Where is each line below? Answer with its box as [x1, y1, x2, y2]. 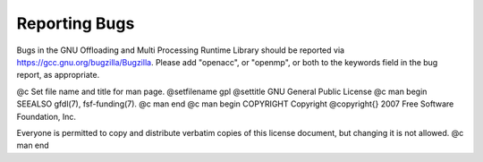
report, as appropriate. [16, 70, 100, 81]
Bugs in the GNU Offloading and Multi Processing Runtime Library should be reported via [16, 45, 344, 55]
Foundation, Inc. [16, 111, 76, 122]
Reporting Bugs [16, 13, 135, 33]
